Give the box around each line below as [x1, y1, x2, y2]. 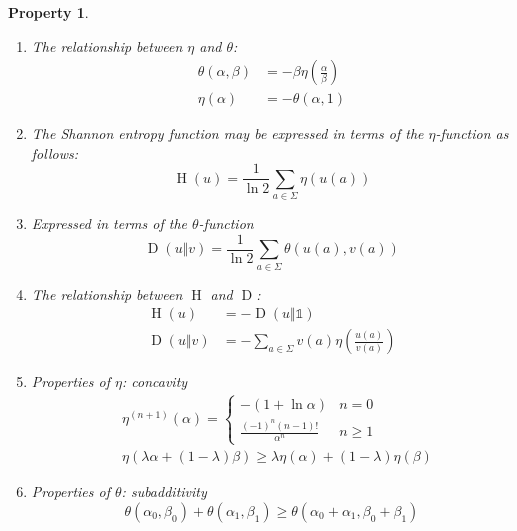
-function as [435, 123, 509, 144]
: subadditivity [121, 481, 207, 502]
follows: [31, 142, 78, 163]
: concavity [121, 371, 188, 392]
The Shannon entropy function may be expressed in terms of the [31, 123, 424, 144]
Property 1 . [8, 2, 89, 22]
